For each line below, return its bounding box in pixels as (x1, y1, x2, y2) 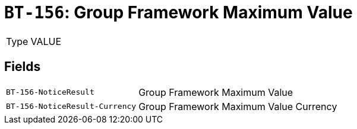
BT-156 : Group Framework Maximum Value (4, 2, 353, 22)
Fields (4, 59, 41, 75)
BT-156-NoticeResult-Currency (6, 102, 137, 111)
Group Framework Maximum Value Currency (138, 100, 337, 112)
